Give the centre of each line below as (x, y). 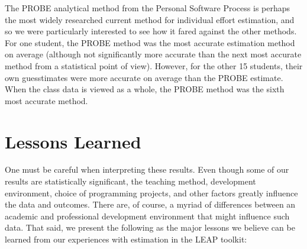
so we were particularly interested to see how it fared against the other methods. (151, 31)
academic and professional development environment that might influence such (147, 216)
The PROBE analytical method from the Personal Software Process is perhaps (148, 8)
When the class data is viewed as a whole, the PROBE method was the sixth (145, 89)
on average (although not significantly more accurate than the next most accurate (153, 54)
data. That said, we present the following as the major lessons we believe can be (150, 227)
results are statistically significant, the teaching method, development (130, 181)
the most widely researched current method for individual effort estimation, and (150, 19)
